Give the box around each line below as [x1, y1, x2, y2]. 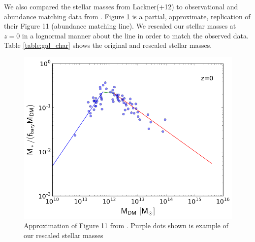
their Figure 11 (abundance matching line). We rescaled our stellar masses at [4, 21, 236, 31]
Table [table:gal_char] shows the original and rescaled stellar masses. [4, 40, 212, 50]
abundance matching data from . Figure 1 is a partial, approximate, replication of [4, 11, 251, 21]
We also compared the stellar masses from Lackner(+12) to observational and [4, 1, 238, 11]
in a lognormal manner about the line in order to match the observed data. [22, 30, 249, 40]
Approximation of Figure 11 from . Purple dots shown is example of [24, 220, 228, 231]
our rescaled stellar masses [24, 230, 103, 240]
